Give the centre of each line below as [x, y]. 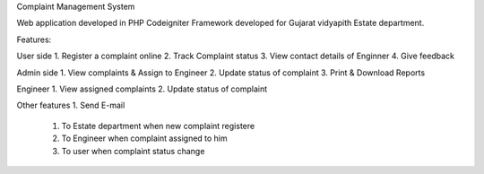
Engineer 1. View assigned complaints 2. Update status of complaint [142, 89]
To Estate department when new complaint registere [158, 126]
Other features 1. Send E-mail [71, 105]
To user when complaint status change [133, 151]
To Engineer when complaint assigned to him [144, 138]
